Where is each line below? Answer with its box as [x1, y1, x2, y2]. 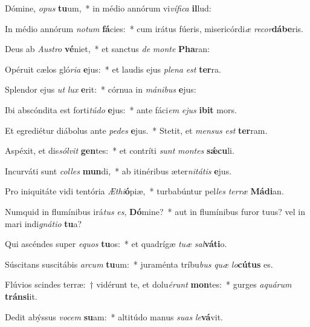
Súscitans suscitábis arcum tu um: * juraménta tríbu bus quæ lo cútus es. [5, 257, 273, 270]
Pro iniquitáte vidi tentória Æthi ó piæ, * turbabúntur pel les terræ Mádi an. [5, 185, 284, 197]
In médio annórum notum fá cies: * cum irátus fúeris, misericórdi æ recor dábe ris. [5, 22, 304, 35]
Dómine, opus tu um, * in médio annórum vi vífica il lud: [5, 2, 212, 14]
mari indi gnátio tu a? [5, 217, 82, 230]
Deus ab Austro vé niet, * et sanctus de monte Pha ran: [5, 42, 210, 55]
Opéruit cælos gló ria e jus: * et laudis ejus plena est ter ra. [5, 62, 221, 75]
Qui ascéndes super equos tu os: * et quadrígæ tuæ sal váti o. [5, 237, 227, 250]
